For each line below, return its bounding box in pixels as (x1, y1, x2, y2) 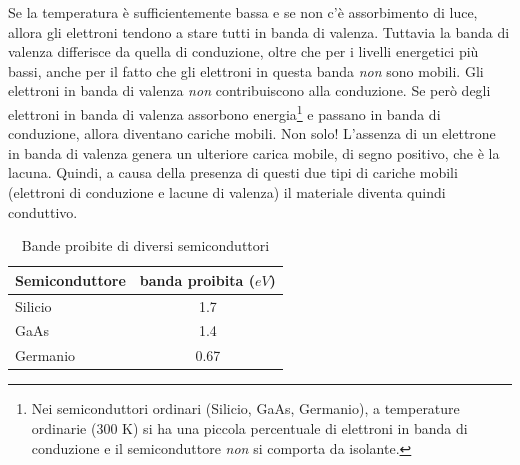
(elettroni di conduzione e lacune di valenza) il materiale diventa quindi (8, 182, 446, 202)
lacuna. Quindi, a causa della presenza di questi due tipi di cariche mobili (8, 162, 458, 183)
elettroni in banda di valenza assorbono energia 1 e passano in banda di (8, 100, 441, 124)
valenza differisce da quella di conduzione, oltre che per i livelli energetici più (8, 41, 479, 62)
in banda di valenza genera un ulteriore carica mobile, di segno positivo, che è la (8, 142, 500, 163)
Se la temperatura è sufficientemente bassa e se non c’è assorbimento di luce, (8, 2, 478, 22)
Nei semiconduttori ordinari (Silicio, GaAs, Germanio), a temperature (31, 398, 460, 419)
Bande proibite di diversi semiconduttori (21, 235, 270, 256)
